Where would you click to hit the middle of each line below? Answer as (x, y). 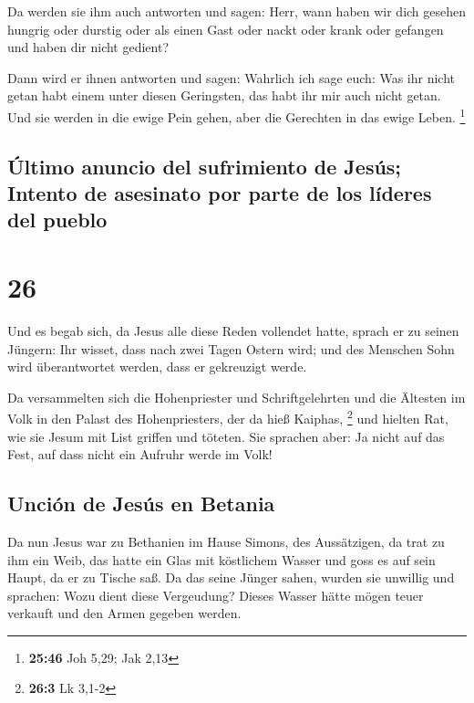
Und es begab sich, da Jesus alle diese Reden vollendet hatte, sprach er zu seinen (233, 330)
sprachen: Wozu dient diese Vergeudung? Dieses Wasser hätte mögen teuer (216, 595)
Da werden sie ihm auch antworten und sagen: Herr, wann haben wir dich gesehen (237, 11)
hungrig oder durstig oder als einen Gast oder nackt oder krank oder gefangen (226, 29)
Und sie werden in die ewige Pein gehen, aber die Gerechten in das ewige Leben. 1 (237, 115)
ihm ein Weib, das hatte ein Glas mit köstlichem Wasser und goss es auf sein (222, 559)
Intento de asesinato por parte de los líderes (220, 193)
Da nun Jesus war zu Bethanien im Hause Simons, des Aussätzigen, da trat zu (226, 541)
